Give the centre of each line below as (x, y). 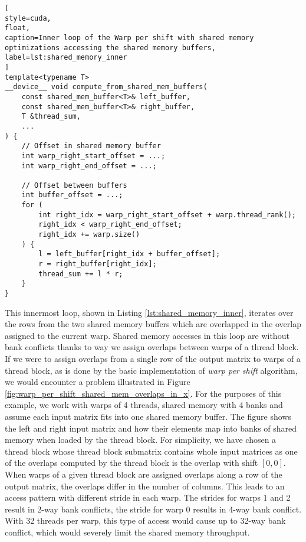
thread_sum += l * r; (81, 274)
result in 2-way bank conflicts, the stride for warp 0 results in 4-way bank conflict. (153, 509)
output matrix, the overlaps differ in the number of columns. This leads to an (145, 486)
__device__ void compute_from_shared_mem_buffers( (106, 87)
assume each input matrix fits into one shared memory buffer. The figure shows (148, 417)
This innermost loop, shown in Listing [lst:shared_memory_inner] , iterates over (149, 312)
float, (17, 28)
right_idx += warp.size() (89, 235)
